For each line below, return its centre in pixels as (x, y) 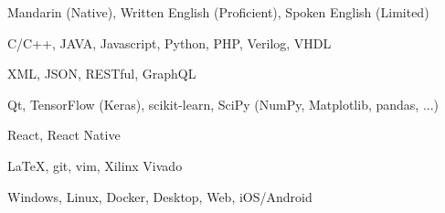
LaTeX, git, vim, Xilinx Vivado (95, 165)
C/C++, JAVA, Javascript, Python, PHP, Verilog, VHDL (170, 43)
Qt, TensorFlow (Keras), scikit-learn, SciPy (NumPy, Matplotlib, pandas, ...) (223, 104)
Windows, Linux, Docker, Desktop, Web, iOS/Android (160, 196)
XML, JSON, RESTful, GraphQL (102, 74)
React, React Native (64, 135)
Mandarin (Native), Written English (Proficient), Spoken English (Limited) (218, 12)
